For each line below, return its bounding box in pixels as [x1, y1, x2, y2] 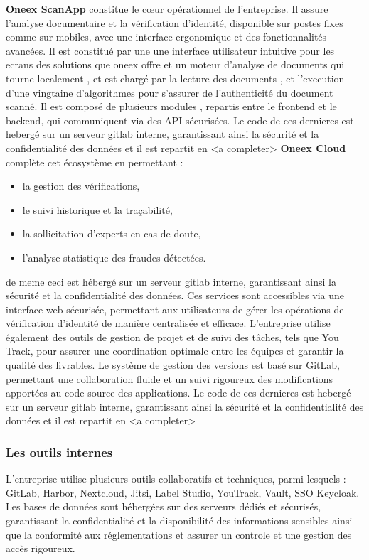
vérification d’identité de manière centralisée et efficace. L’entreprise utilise [6, 316, 331, 330]
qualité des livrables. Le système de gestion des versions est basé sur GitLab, [6, 357, 340, 372]
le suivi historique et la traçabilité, [22, 202, 173, 217]
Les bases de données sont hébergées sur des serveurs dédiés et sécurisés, [6, 499, 321, 514]
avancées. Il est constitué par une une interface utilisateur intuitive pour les [6, 43, 335, 58]
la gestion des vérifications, [22, 178, 140, 193]
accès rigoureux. [6, 541, 75, 556]
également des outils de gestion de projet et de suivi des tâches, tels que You [6, 329, 339, 344]
